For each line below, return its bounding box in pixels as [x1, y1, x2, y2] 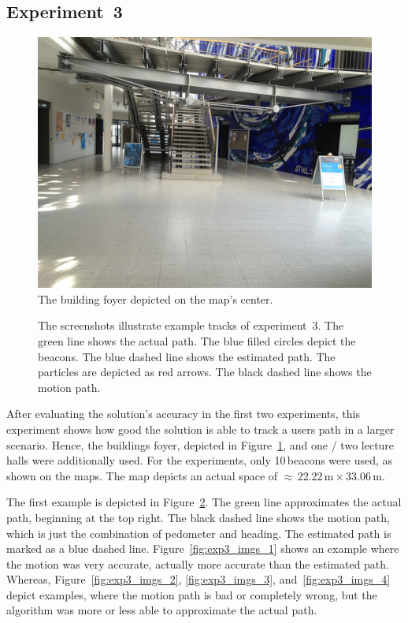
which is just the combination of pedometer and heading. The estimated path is [6, 524, 391, 541]
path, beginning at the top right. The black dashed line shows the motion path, [6, 509, 390, 525]
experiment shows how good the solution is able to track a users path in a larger [6, 420, 395, 437]
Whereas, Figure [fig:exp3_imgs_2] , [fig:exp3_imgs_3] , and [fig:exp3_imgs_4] [6, 571, 391, 588]
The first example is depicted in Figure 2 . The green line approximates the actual [6, 494, 402, 510]
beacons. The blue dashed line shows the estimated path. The [38, 348, 336, 364]
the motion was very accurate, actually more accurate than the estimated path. [6, 555, 389, 572]
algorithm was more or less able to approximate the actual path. [6, 602, 317, 618]
